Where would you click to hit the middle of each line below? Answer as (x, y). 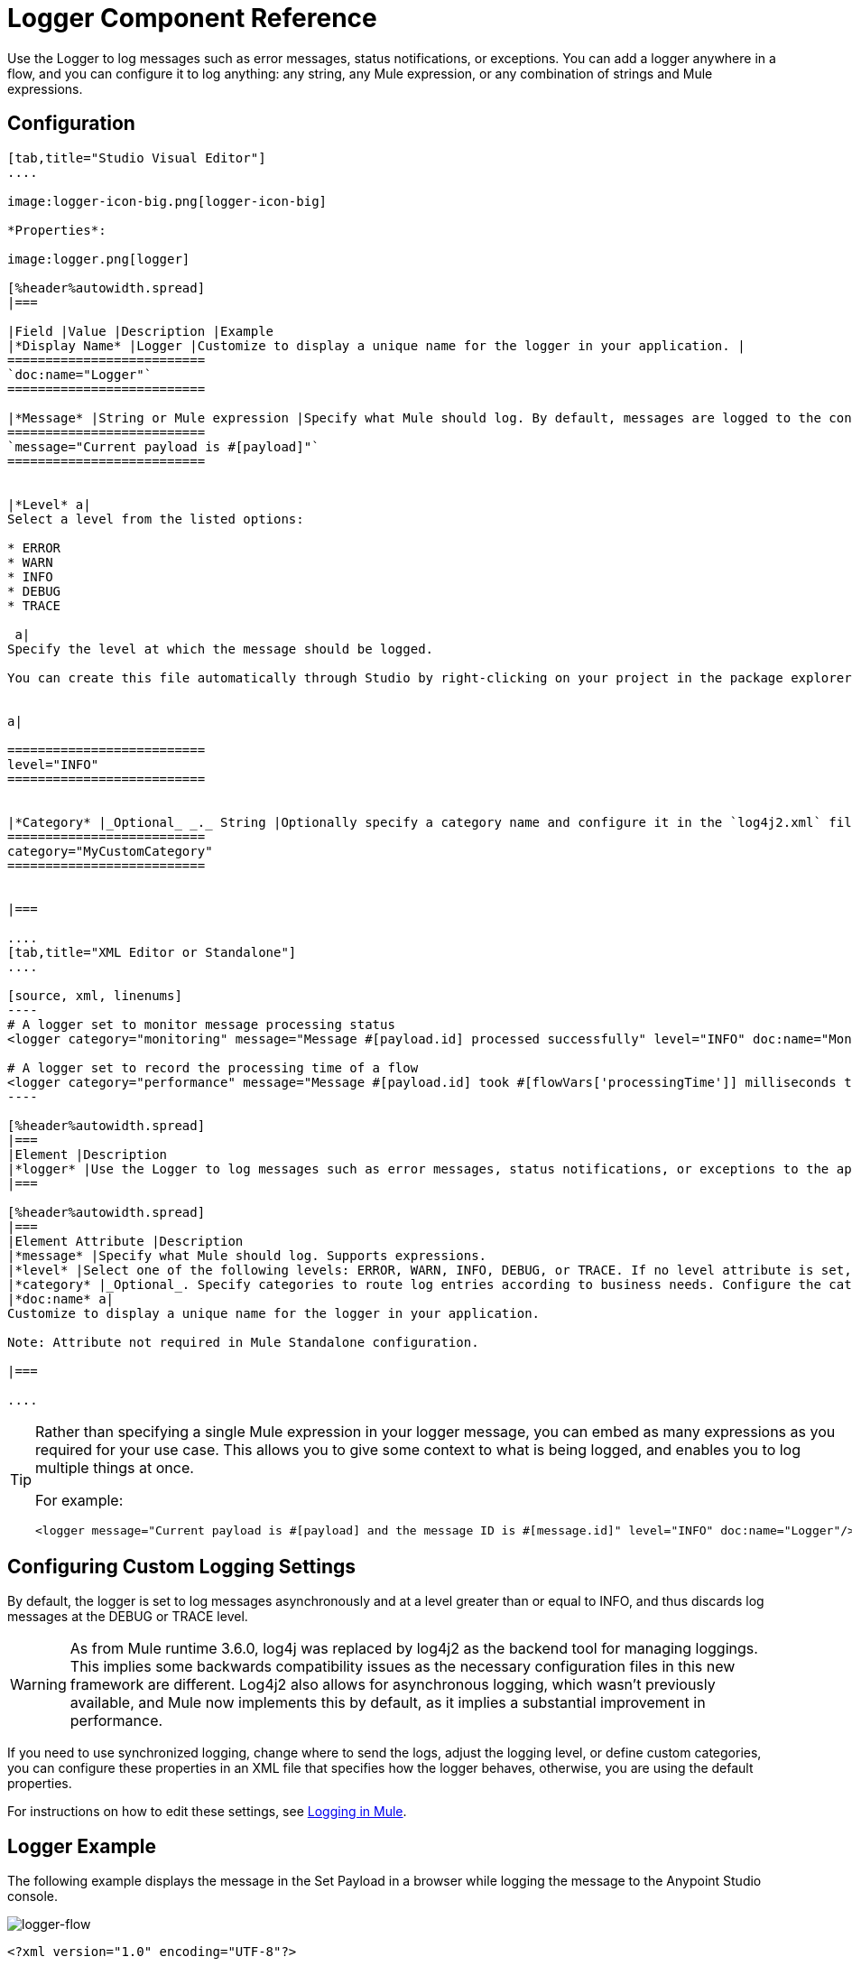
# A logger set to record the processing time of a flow (213, 1067)
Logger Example (82, 1846)
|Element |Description (88, 1154)
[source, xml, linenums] (95, 995)
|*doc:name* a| (61, 1298)
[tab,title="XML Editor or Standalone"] (152, 952)
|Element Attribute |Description (125, 1241)
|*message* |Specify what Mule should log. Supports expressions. (247, 1255)
